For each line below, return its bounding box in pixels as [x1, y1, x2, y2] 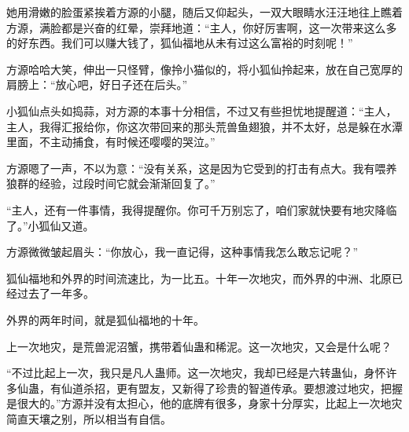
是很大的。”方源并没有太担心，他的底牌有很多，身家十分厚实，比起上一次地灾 [6, 395, 403, 412]
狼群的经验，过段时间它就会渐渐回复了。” [6, 175, 216, 192]
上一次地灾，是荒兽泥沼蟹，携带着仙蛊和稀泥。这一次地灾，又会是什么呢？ [6, 338, 392, 354]
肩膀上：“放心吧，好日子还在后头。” [6, 76, 188, 93]
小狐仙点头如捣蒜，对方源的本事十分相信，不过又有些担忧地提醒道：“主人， [6, 102, 397, 119]
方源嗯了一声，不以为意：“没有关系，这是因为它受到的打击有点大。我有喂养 [6, 159, 397, 176]
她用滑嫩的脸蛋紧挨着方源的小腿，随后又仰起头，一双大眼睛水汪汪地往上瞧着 [6, 4, 403, 20]
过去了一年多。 [17, 285, 94, 302]
